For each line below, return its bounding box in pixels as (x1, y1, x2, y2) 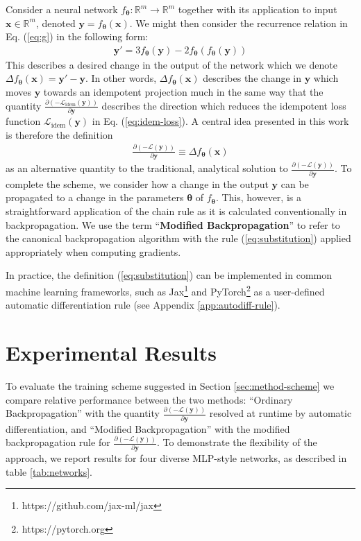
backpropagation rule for (6, 435, 110, 449)
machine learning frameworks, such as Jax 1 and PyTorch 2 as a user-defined (6, 282, 325, 298)
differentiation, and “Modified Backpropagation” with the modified (6, 421, 290, 436)
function (6, 114, 41, 128)
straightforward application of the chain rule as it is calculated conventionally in (6, 204, 347, 218)
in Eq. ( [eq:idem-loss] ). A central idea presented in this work (92, 114, 349, 128)
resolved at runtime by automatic (209, 406, 352, 420)
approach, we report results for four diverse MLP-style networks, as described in (6, 451, 347, 465)
